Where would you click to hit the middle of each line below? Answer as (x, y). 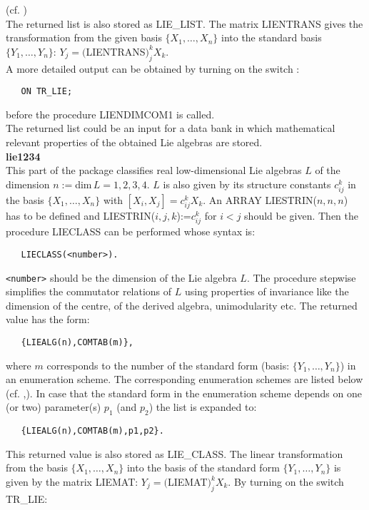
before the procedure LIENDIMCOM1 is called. (110, 114)
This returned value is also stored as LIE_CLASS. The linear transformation (175, 453)
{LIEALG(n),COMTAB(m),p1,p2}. (92, 431)
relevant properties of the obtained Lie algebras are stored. (134, 142)
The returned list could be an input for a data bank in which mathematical (171, 128)
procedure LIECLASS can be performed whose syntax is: (131, 231)
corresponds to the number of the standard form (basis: (168, 365)
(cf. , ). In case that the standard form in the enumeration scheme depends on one (184, 393)
